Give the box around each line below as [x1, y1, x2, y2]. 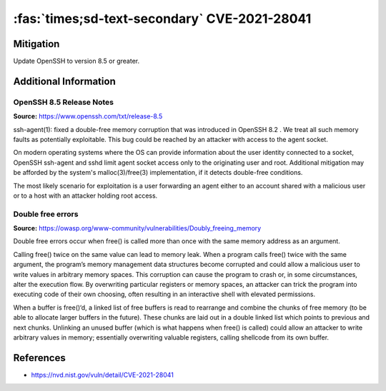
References [13, 352, 66, 364]
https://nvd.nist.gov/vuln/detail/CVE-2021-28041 [31, 370, 174, 379]
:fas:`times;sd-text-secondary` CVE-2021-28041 [13, 11, 312, 26]
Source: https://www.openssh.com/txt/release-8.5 [13, 112, 163, 121]
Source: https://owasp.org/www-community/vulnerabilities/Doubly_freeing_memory [13, 224, 262, 233]
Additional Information [13, 75, 116, 87]
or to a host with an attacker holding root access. [13, 191, 158, 200]
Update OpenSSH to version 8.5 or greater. [13, 57, 140, 66]
